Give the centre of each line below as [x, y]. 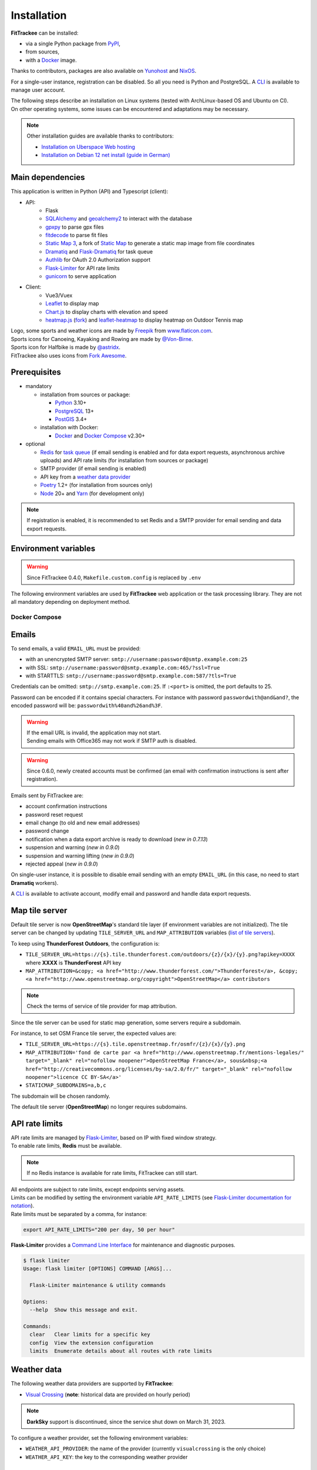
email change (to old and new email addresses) [83, 823]
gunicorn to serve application [81, 276]
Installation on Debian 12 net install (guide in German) [106, 155]
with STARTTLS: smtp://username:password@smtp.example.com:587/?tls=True [131, 676]
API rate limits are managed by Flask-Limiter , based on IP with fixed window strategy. [114, 1137]
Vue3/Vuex [59, 295]
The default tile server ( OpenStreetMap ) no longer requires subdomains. [99, 1107]
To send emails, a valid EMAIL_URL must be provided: [76, 648]
